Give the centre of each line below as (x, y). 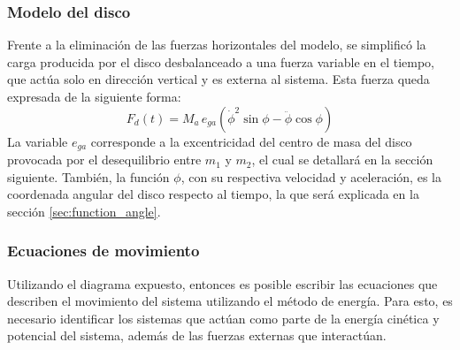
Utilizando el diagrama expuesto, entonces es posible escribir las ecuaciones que (222, 283)
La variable (38, 141)
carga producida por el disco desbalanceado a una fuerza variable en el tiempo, (221, 61)
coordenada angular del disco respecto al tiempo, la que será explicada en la (213, 194)
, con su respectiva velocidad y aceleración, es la (311, 176)
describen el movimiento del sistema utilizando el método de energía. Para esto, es (230, 301)
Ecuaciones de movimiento (103, 251)
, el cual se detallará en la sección (342, 160)
